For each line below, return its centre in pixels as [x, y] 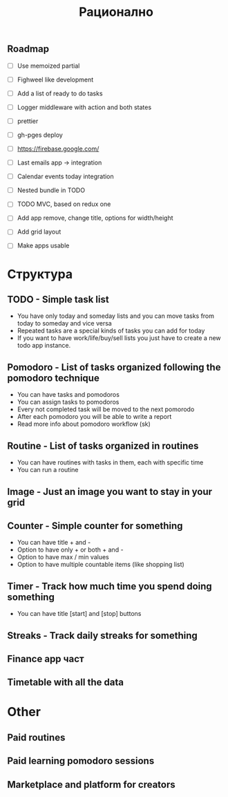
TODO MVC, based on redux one [64, 204]
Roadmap [28, 49]
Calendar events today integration [65, 176]
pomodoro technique [54, 378]
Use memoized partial [48, 66]
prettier [28, 121]
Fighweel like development [55, 79]
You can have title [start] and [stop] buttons [79, 614]
